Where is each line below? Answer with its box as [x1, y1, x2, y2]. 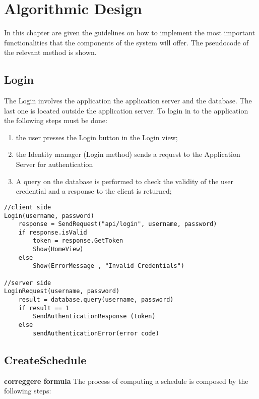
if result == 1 [18, 304, 69, 312]
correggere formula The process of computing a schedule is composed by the [4, 375, 248, 386]
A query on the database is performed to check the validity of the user [16, 176, 234, 186]
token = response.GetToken [33, 237, 123, 245]
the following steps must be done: [4, 115, 107, 126]
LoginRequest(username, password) [4, 288, 120, 295]
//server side [4, 279, 51, 287]
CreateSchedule [4, 352, 87, 367]
